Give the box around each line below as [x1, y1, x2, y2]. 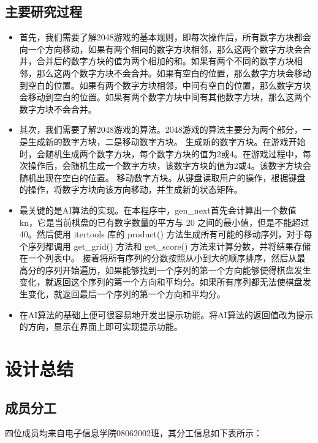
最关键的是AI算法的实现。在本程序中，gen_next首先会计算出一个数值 [19, 203, 297, 216]
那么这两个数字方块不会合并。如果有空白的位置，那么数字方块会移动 [36, 66, 311, 79]
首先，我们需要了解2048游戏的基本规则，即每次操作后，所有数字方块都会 [19, 31, 311, 43]
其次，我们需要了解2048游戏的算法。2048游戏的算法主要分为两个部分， [19, 123, 303, 136]
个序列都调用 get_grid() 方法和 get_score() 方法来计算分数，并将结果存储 [19, 239, 311, 252]
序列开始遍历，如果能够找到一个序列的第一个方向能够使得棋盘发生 [45, 263, 311, 276]
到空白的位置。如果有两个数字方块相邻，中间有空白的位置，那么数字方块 [19, 78, 311, 91]
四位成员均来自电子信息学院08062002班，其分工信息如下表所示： [5, 426, 262, 439]
